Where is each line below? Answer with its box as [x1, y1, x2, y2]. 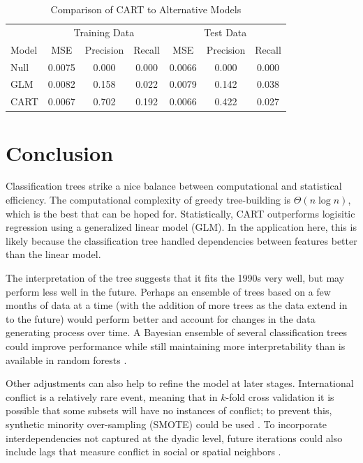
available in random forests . [6, 352, 127, 367]
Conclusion [6, 138, 114, 167]
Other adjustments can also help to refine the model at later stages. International [6, 376, 354, 390]
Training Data [73, 24, 135, 39]
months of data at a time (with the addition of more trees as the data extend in [6, 298, 348, 312]
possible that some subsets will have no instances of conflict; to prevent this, [6, 403, 332, 418]
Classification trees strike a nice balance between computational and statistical [6, 179, 342, 193]
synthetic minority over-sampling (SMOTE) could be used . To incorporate [6, 416, 327, 431]
